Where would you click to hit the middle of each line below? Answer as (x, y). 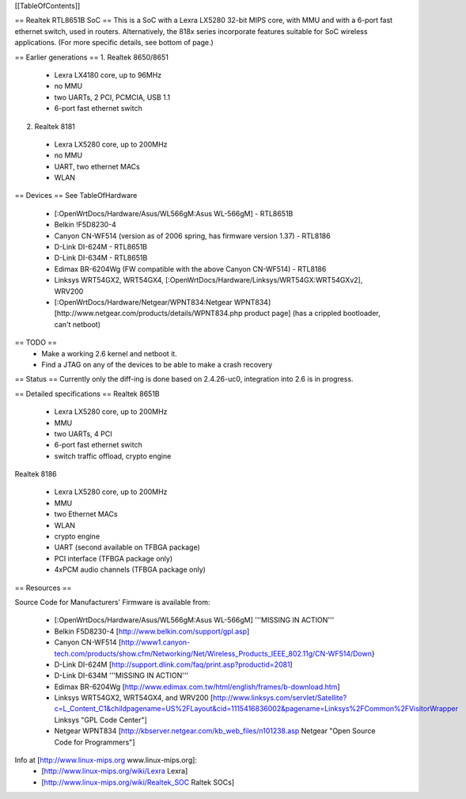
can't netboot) (78, 324)
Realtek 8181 (55, 126)
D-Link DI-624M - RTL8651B (101, 247)
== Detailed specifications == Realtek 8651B (87, 394)
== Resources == (43, 588)
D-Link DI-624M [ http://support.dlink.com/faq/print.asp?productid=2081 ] (173, 664)
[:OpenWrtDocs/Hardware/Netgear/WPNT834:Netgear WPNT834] (163, 302)
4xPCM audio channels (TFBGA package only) (130, 569)
